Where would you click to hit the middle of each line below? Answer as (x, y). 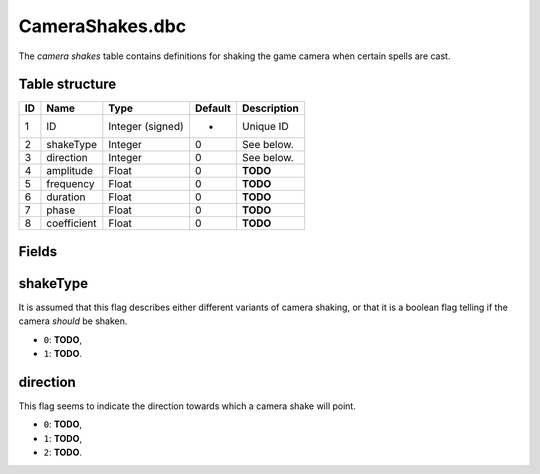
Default (213, 108)
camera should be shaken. (73, 321)
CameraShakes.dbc (102, 26)
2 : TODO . (63, 452)
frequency (70, 184)
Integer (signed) (146, 127)
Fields (38, 251)
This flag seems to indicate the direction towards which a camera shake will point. (187, 406)
